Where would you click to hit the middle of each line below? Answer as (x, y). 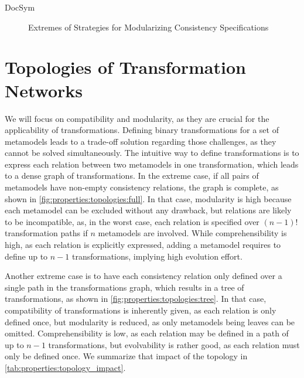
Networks (44, 90)
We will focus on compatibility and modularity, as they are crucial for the (137, 118)
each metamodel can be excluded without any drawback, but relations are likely (148, 210)
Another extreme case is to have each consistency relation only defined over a (144, 276)
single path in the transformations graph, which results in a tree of (124, 287)
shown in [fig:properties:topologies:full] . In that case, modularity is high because (148, 198)
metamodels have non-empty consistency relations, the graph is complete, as (142, 187)
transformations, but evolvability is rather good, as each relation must (174, 344)
